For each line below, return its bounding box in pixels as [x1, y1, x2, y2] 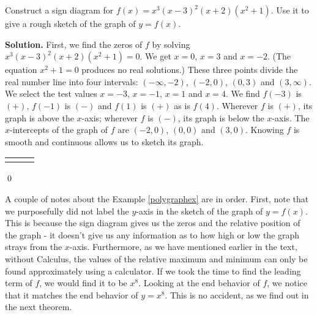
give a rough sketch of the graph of [5, 17, 136, 29]
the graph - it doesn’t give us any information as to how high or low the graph [5, 228, 300, 241]
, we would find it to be [39, 276, 127, 289]
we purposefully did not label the [5, 204, 129, 217]
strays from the [5, 240, 62, 253]
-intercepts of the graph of [10, 123, 108, 136]
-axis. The [272, 111, 310, 124]
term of [5, 276, 32, 289]
